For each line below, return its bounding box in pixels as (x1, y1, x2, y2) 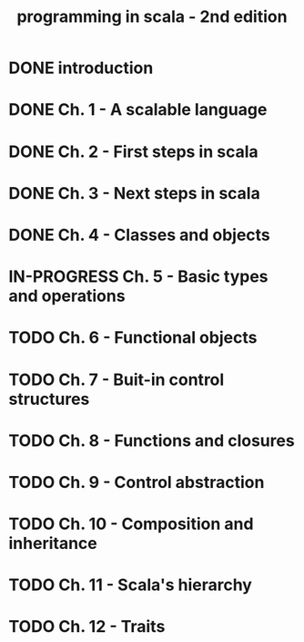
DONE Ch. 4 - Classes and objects (8, 224, 270, 245)
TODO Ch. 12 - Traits (8, 616, 166, 637)
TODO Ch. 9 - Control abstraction (8, 471, 265, 492)
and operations (8, 285, 126, 306)
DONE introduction (8, 57, 154, 78)
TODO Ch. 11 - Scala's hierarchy (8, 575, 252, 595)
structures (8, 388, 90, 409)
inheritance (8, 533, 97, 554)
